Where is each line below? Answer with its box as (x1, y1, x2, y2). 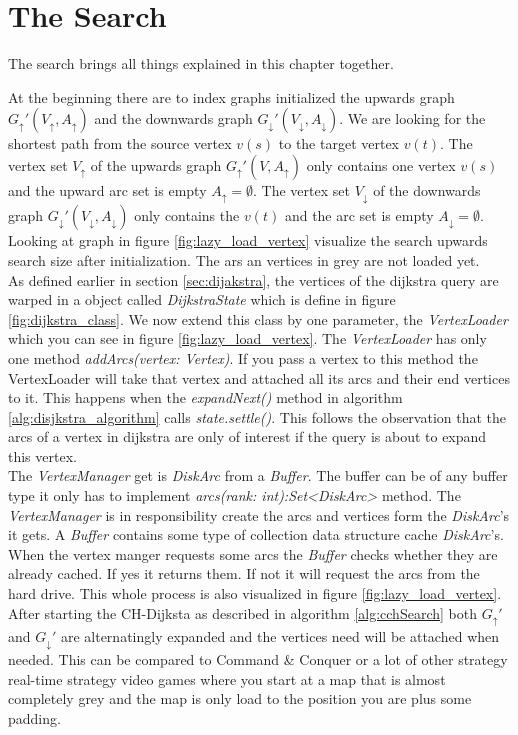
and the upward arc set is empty (8, 179, 207, 200)
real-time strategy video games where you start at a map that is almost (8, 668, 446, 689)
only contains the (134, 205, 240, 226)
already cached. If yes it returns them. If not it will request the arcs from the (8, 563, 480, 584)
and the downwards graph (94, 108, 253, 129)
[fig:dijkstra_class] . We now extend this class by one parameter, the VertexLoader (8, 308, 508, 329)
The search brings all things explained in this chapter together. (8, 53, 394, 74)
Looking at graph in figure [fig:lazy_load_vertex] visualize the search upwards (8, 230, 488, 251)
